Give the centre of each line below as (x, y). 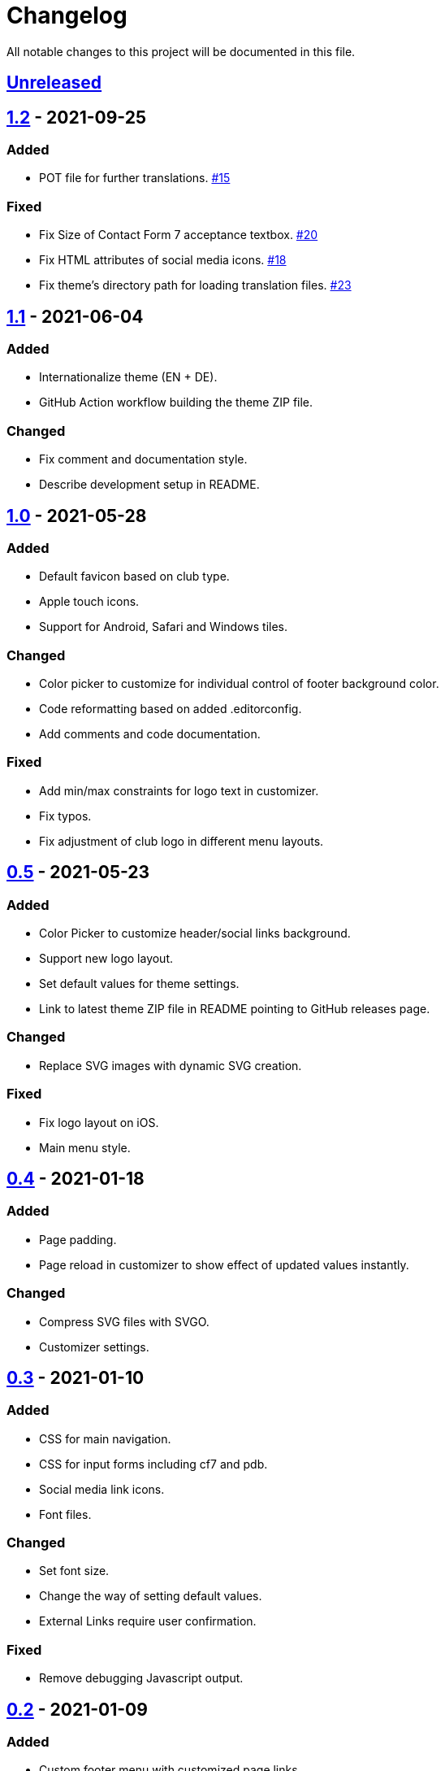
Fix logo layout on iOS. (99, 1122)
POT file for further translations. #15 (135, 178)
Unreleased (54, 83)
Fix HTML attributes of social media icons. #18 (163, 260)
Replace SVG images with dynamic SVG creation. (171, 1065)
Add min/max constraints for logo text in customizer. (179, 790)
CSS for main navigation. (105, 1438)
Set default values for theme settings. (139, 984)
